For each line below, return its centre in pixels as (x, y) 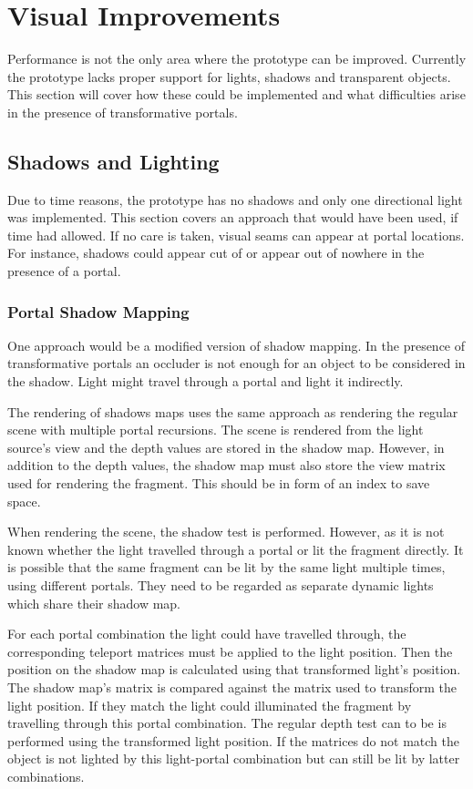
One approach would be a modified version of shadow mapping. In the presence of (236, 345)
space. (24, 501)
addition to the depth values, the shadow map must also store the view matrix (226, 465)
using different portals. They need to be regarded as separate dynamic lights (221, 585)
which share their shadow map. (94, 603)
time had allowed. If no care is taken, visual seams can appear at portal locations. (236, 235)
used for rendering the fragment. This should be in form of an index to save (219, 483)
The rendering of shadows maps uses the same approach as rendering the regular (233, 411)
